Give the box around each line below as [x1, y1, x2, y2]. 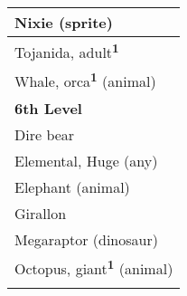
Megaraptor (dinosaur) [14, 228, 158, 250]
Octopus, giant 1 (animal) [14, 254, 173, 279]
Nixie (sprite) [14, 12, 113, 33]
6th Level [14, 97, 82, 119]
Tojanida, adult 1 [14, 39, 119, 63]
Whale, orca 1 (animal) [14, 68, 156, 92]
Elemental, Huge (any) [14, 149, 158, 171]
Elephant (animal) [14, 176, 130, 197]
